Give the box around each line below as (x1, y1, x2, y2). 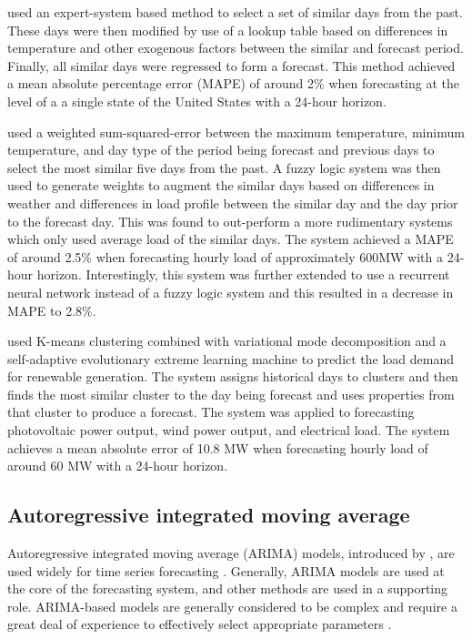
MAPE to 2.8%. (7, 300, 96, 319)
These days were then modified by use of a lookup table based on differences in (7, 20, 448, 39)
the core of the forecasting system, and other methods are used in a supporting (7, 579, 448, 598)
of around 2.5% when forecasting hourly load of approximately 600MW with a (7, 247, 444, 266)
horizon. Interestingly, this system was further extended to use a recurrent (36, 265, 450, 284)
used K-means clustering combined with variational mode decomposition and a (7, 331, 447, 350)
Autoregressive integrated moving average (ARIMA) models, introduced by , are (7, 543, 455, 563)
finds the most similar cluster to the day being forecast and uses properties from (7, 384, 455, 403)
